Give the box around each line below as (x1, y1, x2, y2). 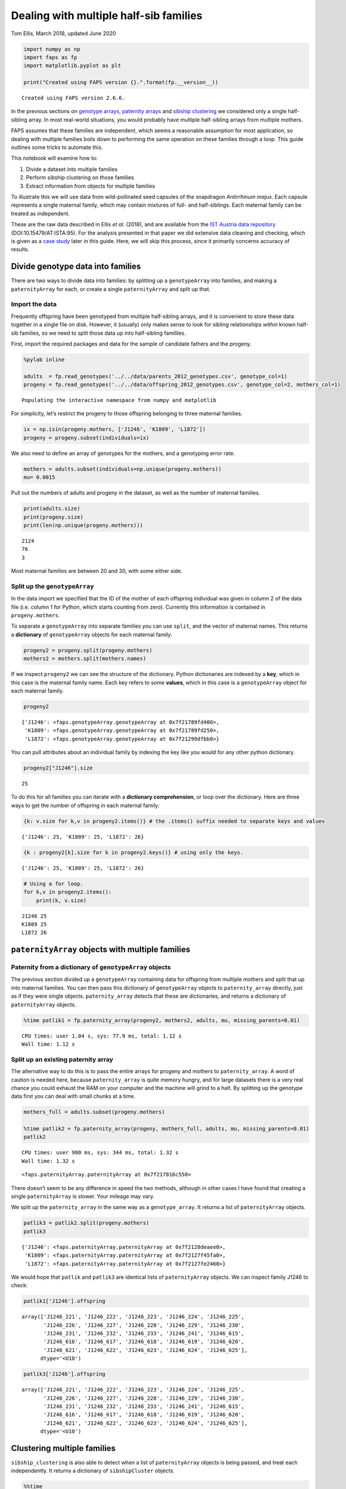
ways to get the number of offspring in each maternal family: (11, 802, 160, 809)
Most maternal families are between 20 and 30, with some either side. (11, 568, 183, 575)
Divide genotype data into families (11, 261, 141, 272)
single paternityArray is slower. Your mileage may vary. (11, 1193, 155, 1200)
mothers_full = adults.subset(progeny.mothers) (23, 1108, 165, 1116)
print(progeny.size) (23, 513, 83, 521)
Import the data (11, 300, 57, 309)
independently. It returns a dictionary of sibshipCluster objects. (11, 1467, 175, 1474)
